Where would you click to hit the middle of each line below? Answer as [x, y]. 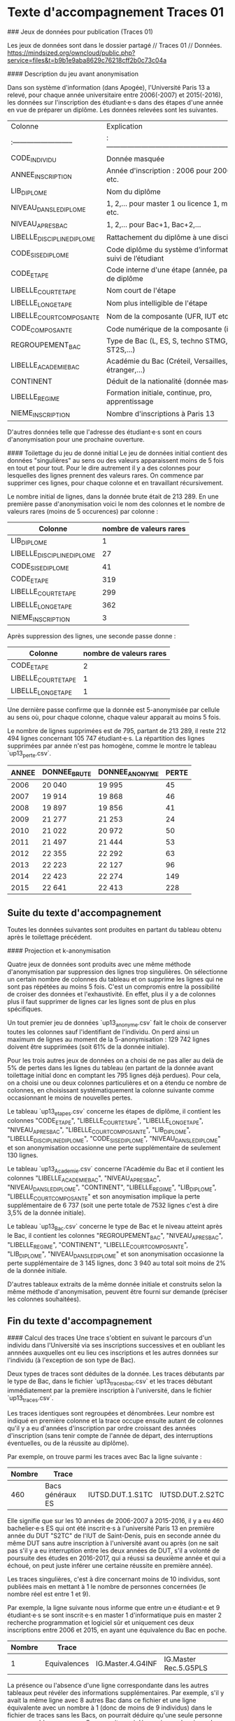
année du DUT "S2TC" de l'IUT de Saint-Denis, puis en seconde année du [114, 1536]
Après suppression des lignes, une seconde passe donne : [92, 635]
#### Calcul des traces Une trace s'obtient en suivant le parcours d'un [109, 1338]
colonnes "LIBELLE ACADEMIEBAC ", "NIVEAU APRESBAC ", [84, 1179]
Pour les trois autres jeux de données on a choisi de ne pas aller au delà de [115, 1060]
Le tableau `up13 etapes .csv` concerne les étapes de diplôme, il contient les [114, 1112]
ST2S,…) [121, 350]
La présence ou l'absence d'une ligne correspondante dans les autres [108, 1685]
